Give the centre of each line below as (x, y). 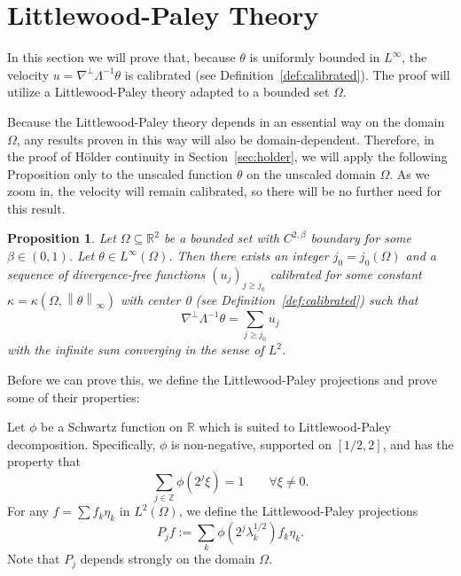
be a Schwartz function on (112, 427)
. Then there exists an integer (249, 256)
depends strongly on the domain (168, 559)
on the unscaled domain (311, 173)
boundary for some (361, 238)
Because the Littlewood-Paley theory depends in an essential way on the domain (226, 121)
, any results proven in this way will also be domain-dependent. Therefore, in (225, 139)
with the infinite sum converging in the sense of (136, 350)
